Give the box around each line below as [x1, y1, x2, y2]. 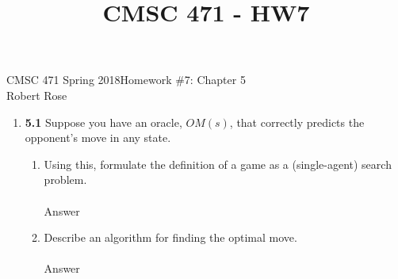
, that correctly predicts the [229, 113, 365, 130]
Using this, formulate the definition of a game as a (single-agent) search [44, 155, 392, 172]
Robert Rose [6, 86, 67, 103]
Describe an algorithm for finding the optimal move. [44, 229, 297, 246]
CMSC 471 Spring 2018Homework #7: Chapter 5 [6, 71, 246, 88]
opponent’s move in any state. [25, 129, 171, 146]
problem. [44, 171, 87, 188]
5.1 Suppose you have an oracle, [25, 113, 182, 130]
